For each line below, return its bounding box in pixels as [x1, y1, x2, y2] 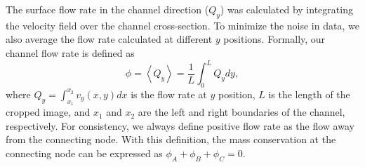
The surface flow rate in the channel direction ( [6, 2, 209, 16]
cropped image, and [6, 105, 91, 119]
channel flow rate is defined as [6, 45, 135, 60]
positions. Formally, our [223, 32, 326, 46]
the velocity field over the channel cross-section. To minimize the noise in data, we [6, 18, 359, 32]
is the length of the [268, 86, 350, 101]
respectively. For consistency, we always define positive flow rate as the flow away [6, 118, 354, 133]
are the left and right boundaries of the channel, [138, 105, 345, 119]
